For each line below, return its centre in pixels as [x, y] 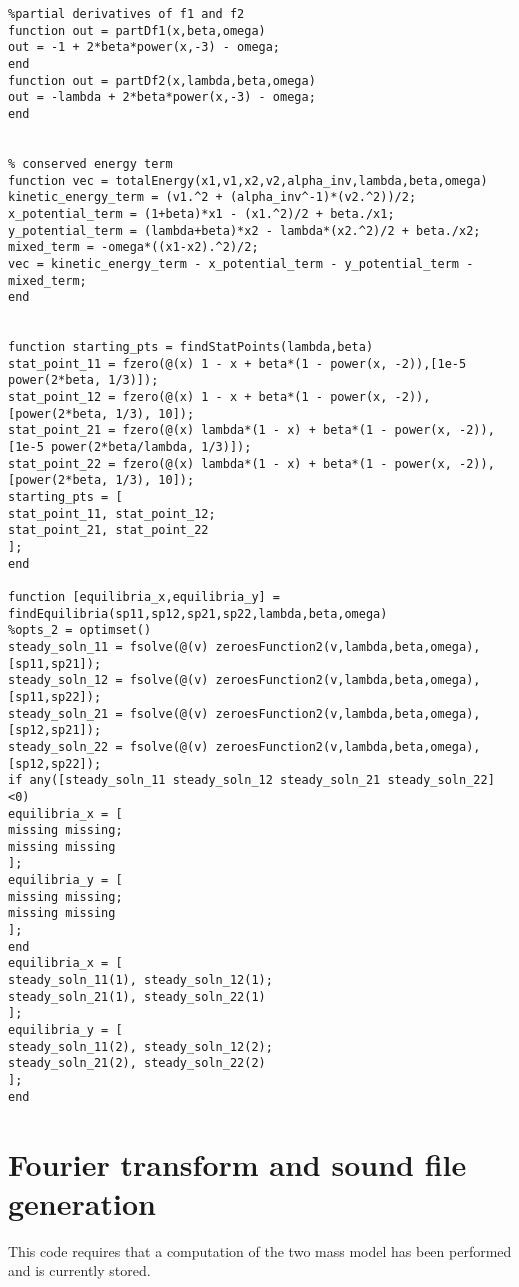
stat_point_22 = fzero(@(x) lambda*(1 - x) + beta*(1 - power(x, [230, 463]
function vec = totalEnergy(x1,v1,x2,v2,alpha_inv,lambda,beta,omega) [248, 180]
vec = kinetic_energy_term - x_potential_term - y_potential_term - [241, 263]
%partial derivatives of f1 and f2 [126, 14]
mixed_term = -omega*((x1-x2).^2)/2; [133, 247]
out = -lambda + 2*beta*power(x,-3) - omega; [162, 97]
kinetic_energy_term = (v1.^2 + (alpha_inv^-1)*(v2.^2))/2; [212, 197]
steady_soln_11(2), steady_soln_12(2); [140, 1046]
